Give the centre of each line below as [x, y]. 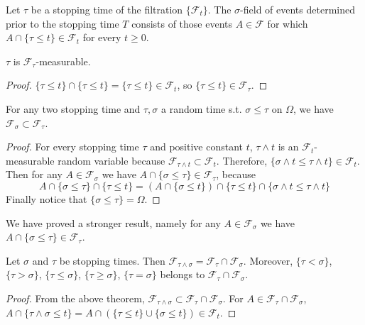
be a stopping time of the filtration [107, 9]
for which [288, 23]
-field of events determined [298, 9]
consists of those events [182, 23]
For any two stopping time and [73, 108]
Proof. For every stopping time [72, 147]
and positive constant [197, 147]
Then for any [34, 174]
